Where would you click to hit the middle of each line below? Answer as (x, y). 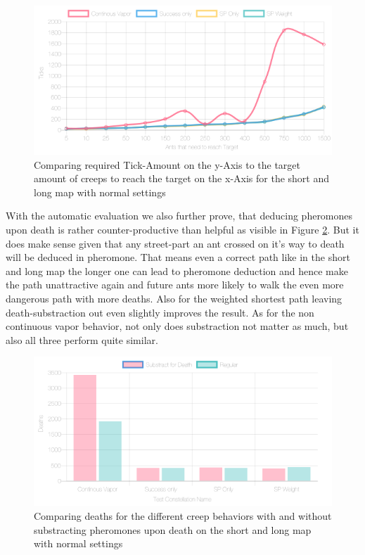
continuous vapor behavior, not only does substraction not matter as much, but (177, 326)
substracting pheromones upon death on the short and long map (173, 529)
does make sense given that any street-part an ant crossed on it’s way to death (175, 243)
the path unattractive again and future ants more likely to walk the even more (175, 285)
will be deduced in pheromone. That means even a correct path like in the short (178, 257)
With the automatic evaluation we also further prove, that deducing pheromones (179, 216)
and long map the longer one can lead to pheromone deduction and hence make (177, 270)
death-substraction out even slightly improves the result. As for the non (160, 312)
